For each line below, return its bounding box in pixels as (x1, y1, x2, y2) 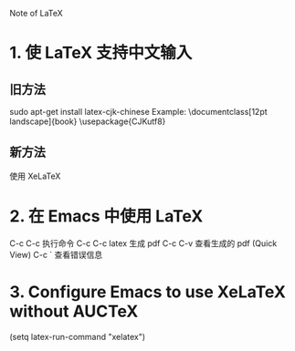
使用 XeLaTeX (9, 170, 61, 181)
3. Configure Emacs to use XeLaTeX (9, 282, 286, 302)
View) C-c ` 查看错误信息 (9, 249, 103, 260)
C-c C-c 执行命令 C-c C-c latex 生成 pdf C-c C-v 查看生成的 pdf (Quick (9, 237, 278, 249)
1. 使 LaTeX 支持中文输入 (9, 43, 193, 63)
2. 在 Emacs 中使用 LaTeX (9, 206, 204, 226)
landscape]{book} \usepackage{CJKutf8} (9, 116, 166, 127)
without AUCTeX (9, 301, 139, 322)
